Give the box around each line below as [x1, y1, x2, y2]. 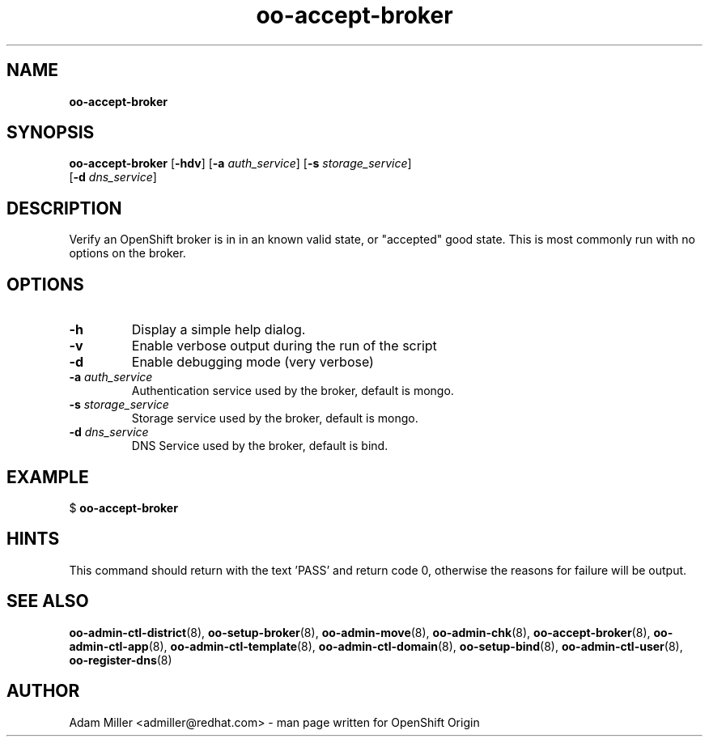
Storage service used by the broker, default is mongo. [131, 411, 418, 426]
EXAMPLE [6, 466, 89, 487]
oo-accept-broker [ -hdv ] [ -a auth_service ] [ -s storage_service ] [69, 156, 412, 171]
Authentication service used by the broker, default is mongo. [131, 384, 454, 398]
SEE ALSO [6, 591, 89, 612]
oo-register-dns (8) [69, 652, 172, 667]
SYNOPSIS [6, 122, 95, 143]
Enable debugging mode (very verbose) [131, 354, 374, 371]
